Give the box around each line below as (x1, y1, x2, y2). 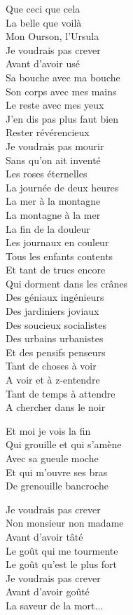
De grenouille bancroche (6, 478, 108, 493)
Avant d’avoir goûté (6, 584, 90, 599)
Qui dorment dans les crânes (6, 276, 128, 290)
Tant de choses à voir (6, 358, 97, 373)
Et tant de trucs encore (6, 262, 106, 277)
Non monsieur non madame (6, 515, 124, 530)
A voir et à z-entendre (6, 372, 100, 387)
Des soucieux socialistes (6, 317, 107, 332)
